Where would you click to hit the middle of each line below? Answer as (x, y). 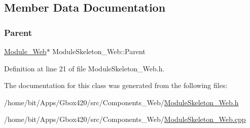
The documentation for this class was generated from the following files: (116, 85)
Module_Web (25, 51)
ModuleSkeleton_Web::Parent (99, 51)
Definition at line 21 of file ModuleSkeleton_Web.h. (84, 68)
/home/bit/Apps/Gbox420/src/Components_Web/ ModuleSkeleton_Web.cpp (125, 119)
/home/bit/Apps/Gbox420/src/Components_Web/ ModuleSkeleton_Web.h (121, 102)
